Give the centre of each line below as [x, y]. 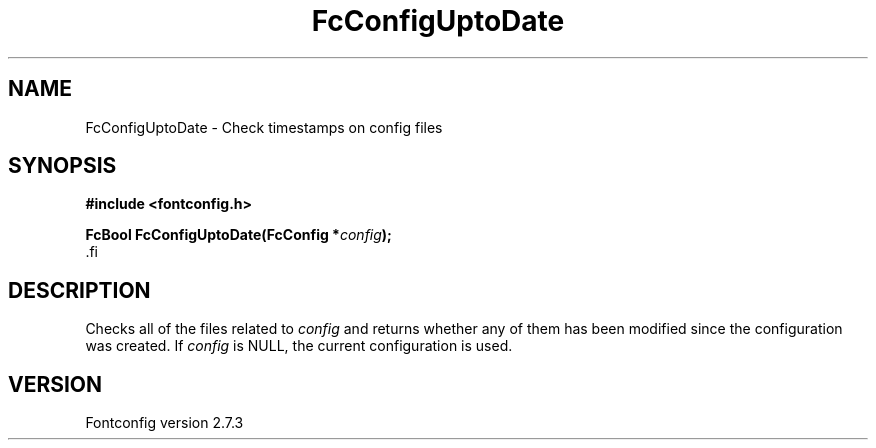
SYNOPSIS [62, 166]
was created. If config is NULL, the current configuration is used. [299, 346]
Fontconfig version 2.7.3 [164, 423]
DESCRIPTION [79, 290]
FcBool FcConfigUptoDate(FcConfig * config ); [238, 235]
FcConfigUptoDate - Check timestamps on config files [264, 127]
